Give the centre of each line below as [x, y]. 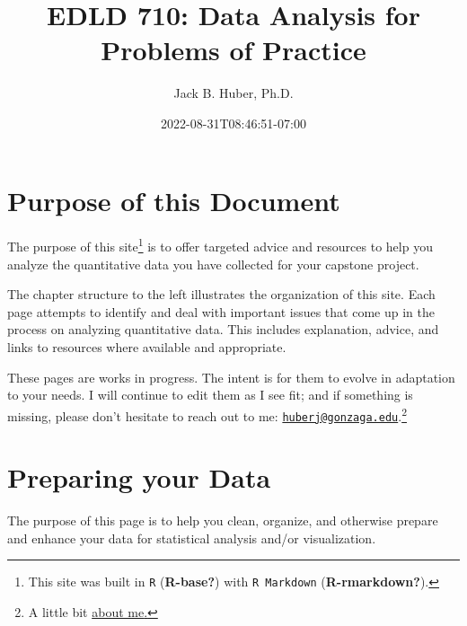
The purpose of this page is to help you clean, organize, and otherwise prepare [223, 520]
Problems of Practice [233, 50]
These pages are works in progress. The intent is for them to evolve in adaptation [231, 377]
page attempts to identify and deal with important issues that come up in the [221, 311]
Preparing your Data [139, 477]
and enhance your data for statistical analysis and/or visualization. [192, 538]
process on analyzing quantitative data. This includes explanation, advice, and [223, 329]
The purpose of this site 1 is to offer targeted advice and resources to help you [220, 245]
